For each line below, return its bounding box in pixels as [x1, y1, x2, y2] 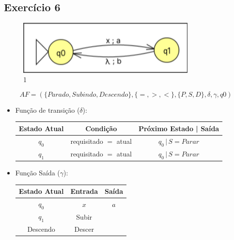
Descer [74, 224, 94, 234]
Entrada [70, 186, 98, 196]
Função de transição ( [15, 104, 80, 115]
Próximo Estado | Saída [138, 123, 219, 133]
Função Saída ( [15, 168, 60, 178]
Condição [85, 123, 117, 133]
